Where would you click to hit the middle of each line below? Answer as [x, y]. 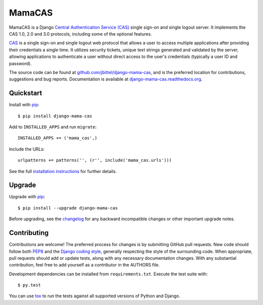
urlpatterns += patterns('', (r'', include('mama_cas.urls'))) [95, 160]
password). [20, 63]
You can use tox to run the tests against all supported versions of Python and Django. [94, 296]
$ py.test [29, 285]
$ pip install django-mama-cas [55, 116]
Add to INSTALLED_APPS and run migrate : [53, 127]
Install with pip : [24, 105]
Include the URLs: [27, 149]
